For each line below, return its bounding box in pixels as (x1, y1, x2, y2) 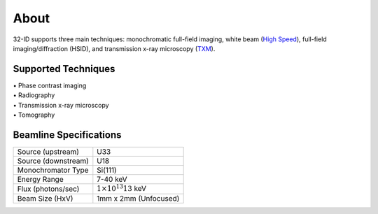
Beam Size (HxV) (17, 194, 73, 204)
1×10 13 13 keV (97, 183, 147, 193)
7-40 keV (97, 174, 127, 184)
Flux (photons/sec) (17, 184, 80, 194)
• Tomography (13, 110, 55, 119)
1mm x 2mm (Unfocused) (97, 194, 180, 204)
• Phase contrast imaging (13, 81, 87, 90)
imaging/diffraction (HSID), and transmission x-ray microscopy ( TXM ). (13, 44, 216, 52)
